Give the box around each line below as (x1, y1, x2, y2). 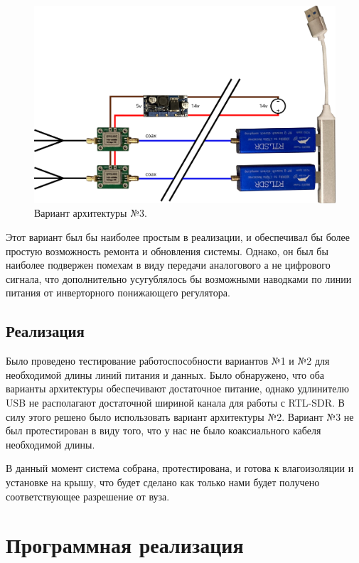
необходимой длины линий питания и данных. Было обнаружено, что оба (6, 367, 325, 382)
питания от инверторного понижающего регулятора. (6, 285, 230, 300)
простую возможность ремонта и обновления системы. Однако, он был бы (6, 243, 328, 258)
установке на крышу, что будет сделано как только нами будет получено (6, 474, 320, 489)
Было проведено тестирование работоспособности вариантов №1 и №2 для (6, 353, 330, 368)
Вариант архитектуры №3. (34, 205, 147, 220)
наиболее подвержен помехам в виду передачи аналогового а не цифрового (6, 257, 331, 272)
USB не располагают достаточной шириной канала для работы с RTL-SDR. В (6, 395, 345, 409)
